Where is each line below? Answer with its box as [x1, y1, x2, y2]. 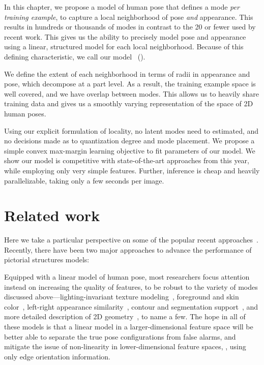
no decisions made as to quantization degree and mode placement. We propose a [4, 135, 255, 146]
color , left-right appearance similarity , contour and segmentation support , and [4, 301, 258, 312]
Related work [4, 205, 100, 226]
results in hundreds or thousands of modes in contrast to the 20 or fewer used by [4, 21, 256, 32]
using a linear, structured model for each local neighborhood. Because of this [4, 41, 244, 52]
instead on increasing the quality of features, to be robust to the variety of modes [4, 281, 258, 292]
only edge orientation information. [4, 351, 110, 361]
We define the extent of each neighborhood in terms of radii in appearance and [4, 68, 250, 79]
